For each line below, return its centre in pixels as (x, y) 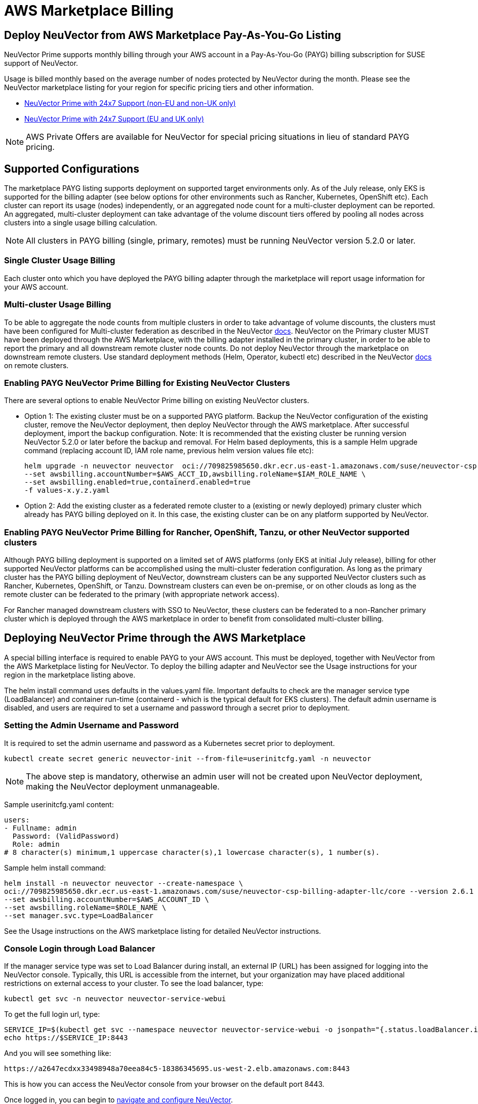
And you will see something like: (58, 1053)
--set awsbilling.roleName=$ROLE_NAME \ (85, 907)
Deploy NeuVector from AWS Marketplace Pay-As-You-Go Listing (173, 35)
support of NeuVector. (41, 63)
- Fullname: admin (41, 828)
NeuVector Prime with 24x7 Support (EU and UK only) (114, 119)
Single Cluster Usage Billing (60, 261)
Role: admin (36, 844)
